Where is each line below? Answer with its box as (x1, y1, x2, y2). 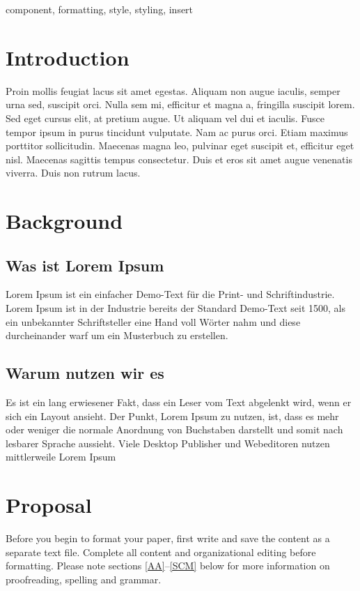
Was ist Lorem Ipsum (6, 254, 164, 276)
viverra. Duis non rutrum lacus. (6, 165, 141, 180)
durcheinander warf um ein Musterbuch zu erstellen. (6, 328, 228, 343)
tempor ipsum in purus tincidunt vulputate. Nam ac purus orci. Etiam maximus (6, 124, 348, 139)
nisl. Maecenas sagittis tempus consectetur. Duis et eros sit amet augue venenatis (6, 151, 352, 166)
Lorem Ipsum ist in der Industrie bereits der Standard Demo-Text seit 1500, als (6, 301, 345, 315)
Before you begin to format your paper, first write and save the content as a (6, 531, 330, 546)
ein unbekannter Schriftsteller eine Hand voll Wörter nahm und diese (6, 314, 301, 329)
